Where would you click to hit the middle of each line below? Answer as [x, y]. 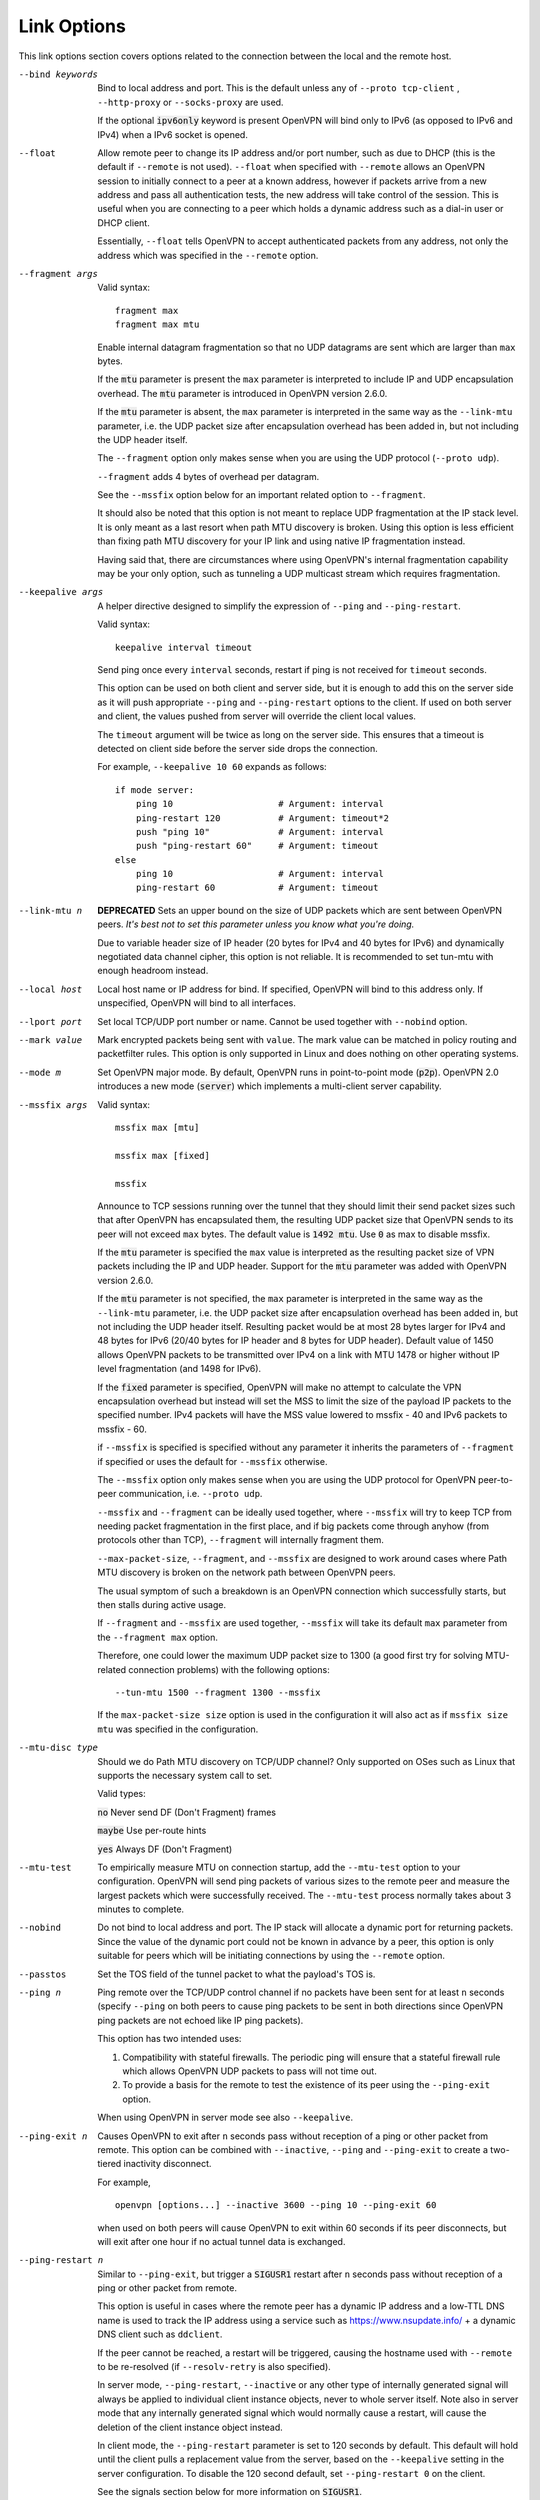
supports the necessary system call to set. [185, 1775]
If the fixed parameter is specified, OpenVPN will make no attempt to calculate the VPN [279, 1387]
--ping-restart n [61, 2260]
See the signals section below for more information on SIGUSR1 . [230, 2492]
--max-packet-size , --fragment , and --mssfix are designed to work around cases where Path [302, 1558]
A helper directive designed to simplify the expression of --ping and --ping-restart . [279, 606]
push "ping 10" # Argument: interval [259, 831]
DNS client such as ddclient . [160, 2334]
